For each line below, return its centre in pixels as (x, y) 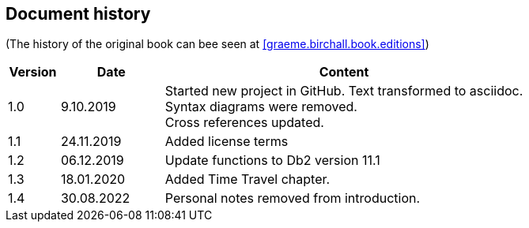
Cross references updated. (244, 123)
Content (344, 72)
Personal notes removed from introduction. (293, 198)
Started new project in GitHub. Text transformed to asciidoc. (344, 91)
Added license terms (227, 142)
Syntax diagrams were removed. (261, 107)
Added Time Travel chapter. (247, 179)
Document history (78, 14)
